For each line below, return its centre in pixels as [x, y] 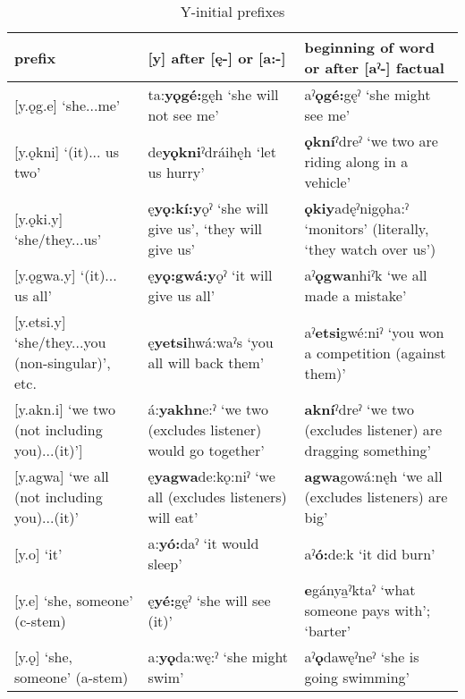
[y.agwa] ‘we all [62, 476]
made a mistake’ [355, 295]
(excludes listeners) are [376, 497]
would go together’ [206, 450]
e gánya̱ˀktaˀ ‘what [360, 590]
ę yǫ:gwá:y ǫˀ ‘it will [210, 275]
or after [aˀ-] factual [374, 67]
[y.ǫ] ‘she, [43, 657]
